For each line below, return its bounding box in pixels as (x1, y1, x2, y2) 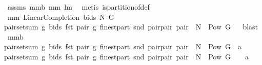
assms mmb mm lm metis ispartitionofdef (7, 2, 150, 12)
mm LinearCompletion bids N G (7, 11, 114, 22)
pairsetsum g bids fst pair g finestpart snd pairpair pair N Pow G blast (4, 21, 258, 32)
